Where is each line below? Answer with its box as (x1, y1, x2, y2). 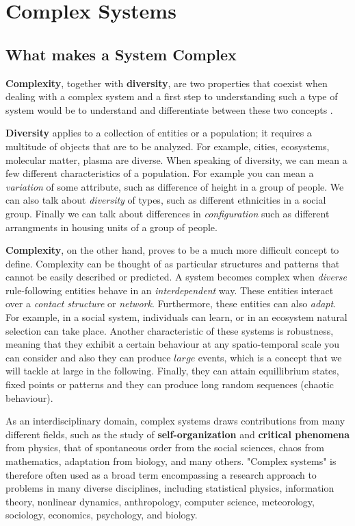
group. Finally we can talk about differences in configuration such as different (5, 206, 330, 220)
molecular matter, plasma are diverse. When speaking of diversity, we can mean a (5, 152, 347, 167)
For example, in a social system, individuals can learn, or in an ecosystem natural (5, 310, 347, 324)
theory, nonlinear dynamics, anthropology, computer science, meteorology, (5, 494, 315, 508)
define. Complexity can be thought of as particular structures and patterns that (5, 256, 340, 270)
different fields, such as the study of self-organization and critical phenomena (5, 427, 350, 441)
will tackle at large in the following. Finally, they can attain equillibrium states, (5, 363, 339, 378)
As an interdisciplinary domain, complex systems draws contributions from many (5, 414, 345, 428)
